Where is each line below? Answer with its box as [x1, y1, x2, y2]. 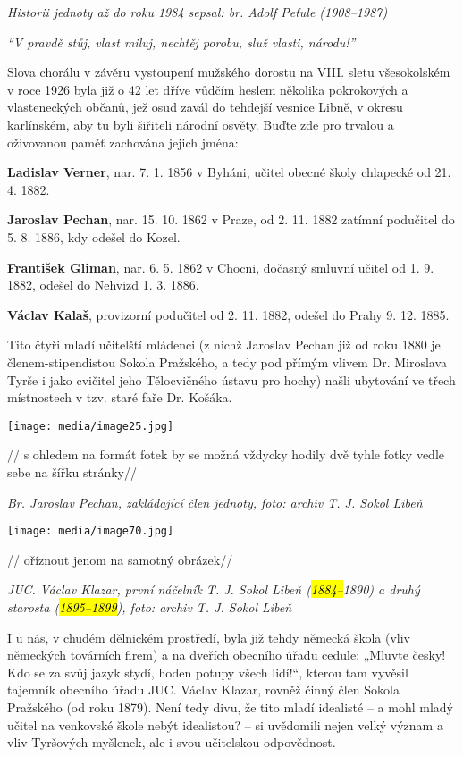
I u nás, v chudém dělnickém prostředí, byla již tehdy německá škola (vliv [7, 627, 411, 646]
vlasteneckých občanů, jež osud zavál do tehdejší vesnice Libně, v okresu [7, 97, 403, 116]
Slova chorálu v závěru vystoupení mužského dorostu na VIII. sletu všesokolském [7, 63, 450, 81]
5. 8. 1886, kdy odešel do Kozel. [7, 227, 181, 246]
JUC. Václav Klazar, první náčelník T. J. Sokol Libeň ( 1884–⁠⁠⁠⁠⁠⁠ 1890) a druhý [7, 580, 420, 599]
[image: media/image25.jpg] [7, 419, 174, 433]
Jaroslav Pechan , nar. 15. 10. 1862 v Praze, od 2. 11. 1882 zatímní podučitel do [7, 210, 455, 229]
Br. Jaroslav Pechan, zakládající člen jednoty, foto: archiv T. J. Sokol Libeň [7, 492, 423, 511]
